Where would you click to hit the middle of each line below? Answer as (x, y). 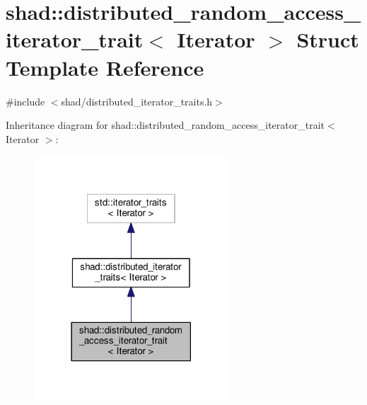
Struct (328, 39)
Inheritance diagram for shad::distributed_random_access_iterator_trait (165, 125)
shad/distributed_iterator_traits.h (137, 101)
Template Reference (105, 67)
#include (25, 101)
